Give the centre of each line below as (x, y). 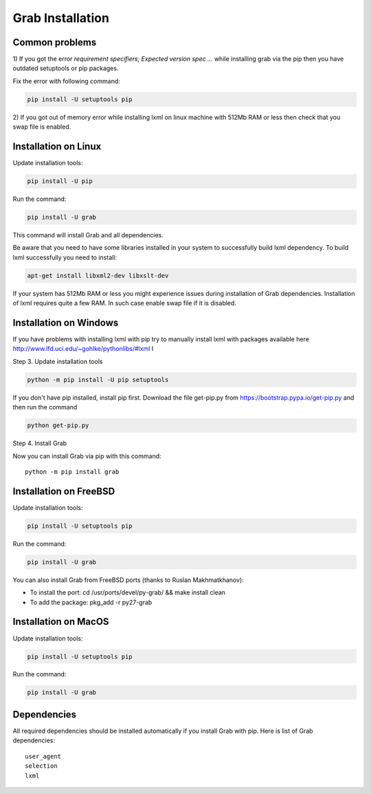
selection (41, 766)
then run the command (45, 407)
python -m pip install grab (72, 472)
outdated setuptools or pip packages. (66, 68)
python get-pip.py (58, 426)
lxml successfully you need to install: (65, 257)
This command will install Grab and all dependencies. (88, 235)
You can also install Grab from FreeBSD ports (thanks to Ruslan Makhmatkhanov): (128, 580)
